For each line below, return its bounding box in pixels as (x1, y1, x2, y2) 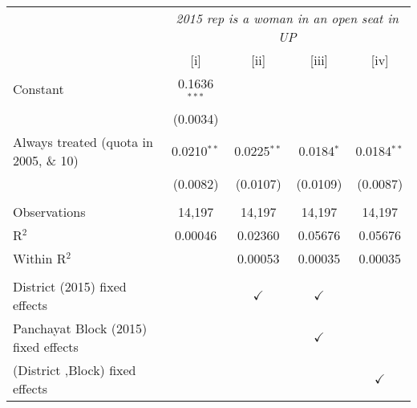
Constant (13, 80, 64, 99)
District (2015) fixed (13, 276, 127, 296)
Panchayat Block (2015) (13, 318, 148, 337)
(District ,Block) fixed (13, 360, 136, 379)
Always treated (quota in (13, 132, 153, 151)
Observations (13, 202, 86, 221)
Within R (13, 248, 67, 267)
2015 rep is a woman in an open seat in (176, 9, 399, 27)
